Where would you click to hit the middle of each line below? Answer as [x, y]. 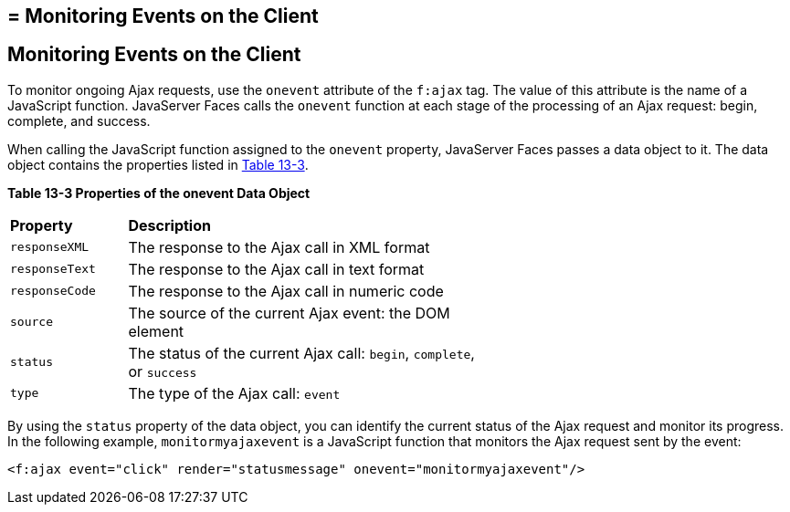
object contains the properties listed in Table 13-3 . [158, 164]
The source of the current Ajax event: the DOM [289, 313]
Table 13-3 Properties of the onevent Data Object [159, 193]
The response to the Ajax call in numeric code [286, 291]
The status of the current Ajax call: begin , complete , [301, 353]
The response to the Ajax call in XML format [279, 247]
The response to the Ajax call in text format [276, 269]
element [156, 331]
